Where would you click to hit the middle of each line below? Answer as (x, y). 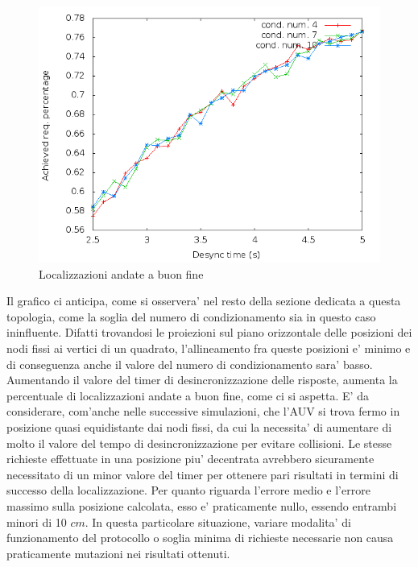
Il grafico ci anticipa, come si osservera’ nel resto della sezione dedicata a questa (204, 301)
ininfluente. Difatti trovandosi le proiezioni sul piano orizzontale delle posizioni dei (209, 332)
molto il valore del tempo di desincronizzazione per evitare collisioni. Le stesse (199, 443)
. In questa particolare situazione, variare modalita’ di (218, 521)
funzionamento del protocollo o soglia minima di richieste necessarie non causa (200, 538)
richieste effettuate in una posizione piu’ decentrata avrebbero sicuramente (190, 459)
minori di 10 (37, 521)
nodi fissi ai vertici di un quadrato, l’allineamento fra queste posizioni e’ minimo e (209, 348)
